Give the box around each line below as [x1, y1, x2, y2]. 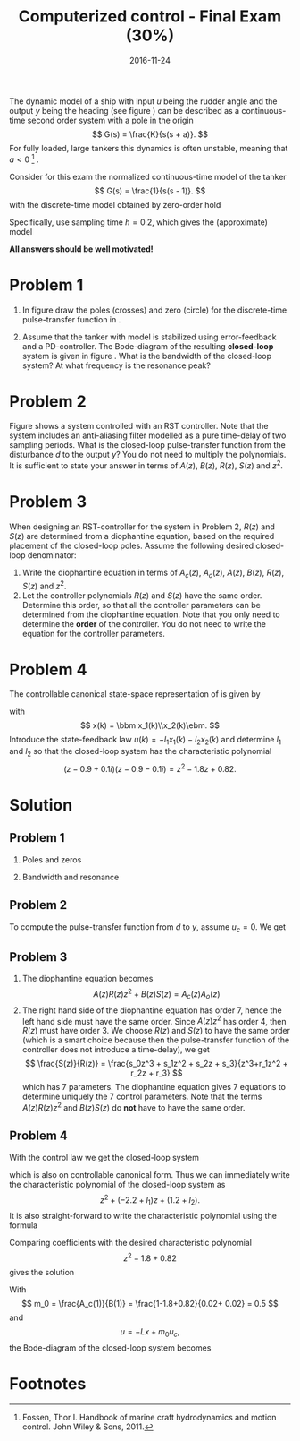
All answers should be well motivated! [9, 244, 154, 254]
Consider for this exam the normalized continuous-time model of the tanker [9, 171, 287, 182]
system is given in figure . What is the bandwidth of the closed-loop [21, 350, 272, 361]
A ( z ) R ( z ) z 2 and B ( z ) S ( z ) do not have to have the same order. [21, 1101, 246, 1112]
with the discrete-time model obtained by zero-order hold [9, 199, 221, 210]
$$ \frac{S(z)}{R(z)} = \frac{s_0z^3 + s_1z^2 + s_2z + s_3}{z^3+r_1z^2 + [25, 1059, 288, 1069]
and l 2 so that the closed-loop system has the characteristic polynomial [9, 746, 272, 759]
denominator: [27, 550, 78, 561]
